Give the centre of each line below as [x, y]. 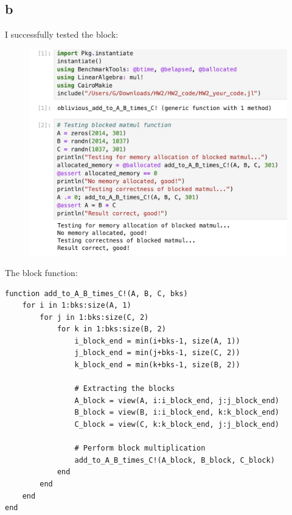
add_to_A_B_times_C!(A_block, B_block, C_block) [175, 460]
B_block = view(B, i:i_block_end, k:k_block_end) [177, 413]
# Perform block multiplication [140, 448]
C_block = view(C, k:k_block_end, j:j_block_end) [177, 425]
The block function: [41, 272]
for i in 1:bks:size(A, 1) [77, 306]
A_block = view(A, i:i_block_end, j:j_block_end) [177, 400]
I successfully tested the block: [62, 34]
